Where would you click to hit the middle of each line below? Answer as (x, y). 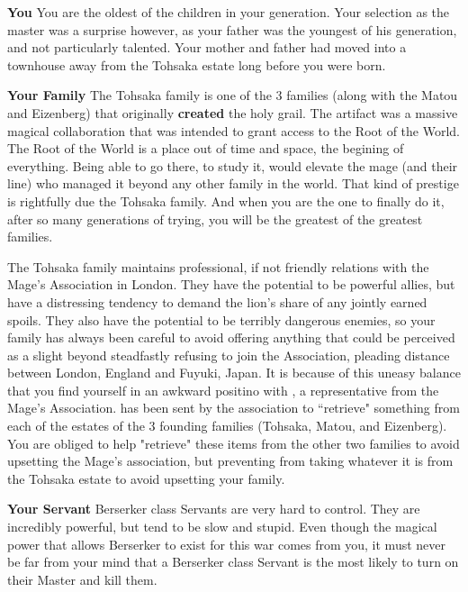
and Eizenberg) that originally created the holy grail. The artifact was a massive (233, 112)
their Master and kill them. (82, 579)
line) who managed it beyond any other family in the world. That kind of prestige (233, 183)
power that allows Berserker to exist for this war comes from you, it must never (227, 544)
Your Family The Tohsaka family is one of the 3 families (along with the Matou (233, 95)
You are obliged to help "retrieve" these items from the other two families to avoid (234, 443)
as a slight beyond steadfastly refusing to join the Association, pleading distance (229, 355)
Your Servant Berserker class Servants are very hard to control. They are (214, 509)
